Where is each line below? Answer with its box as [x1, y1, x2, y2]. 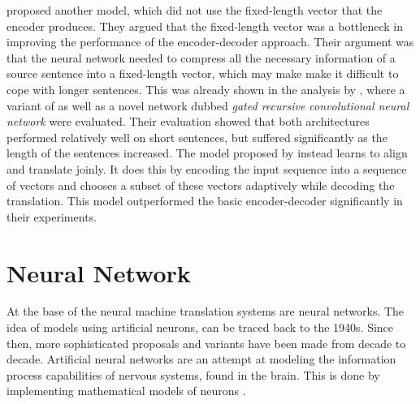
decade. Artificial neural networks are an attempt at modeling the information [6, 350, 396, 367]
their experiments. [6, 208, 97, 225]
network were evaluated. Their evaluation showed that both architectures [6, 113, 370, 130]
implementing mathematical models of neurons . [6, 382, 246, 399]
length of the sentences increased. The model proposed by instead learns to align [6, 144, 408, 161]
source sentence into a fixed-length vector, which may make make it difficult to [6, 65, 399, 82]
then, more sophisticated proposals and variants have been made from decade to [6, 334, 406, 351]
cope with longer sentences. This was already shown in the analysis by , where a [6, 80, 405, 97]
